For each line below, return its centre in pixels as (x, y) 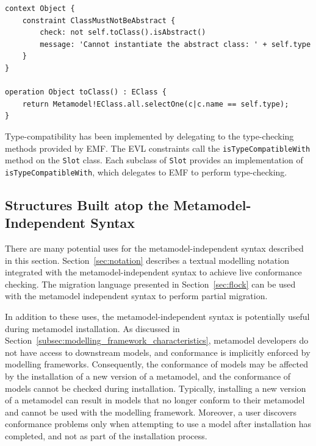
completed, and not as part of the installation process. (106, 436)
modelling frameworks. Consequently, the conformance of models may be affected (156, 364)
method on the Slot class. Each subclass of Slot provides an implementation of (154, 160)
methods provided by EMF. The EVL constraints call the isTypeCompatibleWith (158, 148)
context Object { (40, 9)
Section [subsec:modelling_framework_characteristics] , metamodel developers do (157, 340)
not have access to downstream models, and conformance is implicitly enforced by (158, 352)
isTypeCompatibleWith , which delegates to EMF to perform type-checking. (146, 172)
